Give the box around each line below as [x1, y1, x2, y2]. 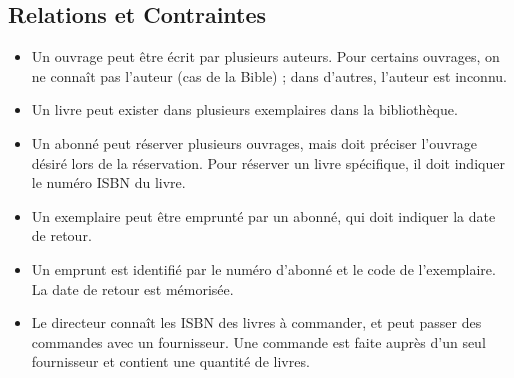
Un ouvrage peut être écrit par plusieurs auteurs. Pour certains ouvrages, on [31, 46, 500, 67]
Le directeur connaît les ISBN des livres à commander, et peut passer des [31, 312, 482, 333]
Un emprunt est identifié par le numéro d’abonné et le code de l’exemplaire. [31, 258, 496, 279]
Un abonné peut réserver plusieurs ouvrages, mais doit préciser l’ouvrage [31, 132, 478, 153]
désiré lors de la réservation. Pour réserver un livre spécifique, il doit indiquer [31, 152, 505, 173]
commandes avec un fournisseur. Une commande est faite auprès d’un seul [31, 331, 486, 352]
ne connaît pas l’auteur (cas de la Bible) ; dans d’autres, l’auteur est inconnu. [31, 65, 507, 86]
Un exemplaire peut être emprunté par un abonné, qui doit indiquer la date [31, 205, 496, 226]
